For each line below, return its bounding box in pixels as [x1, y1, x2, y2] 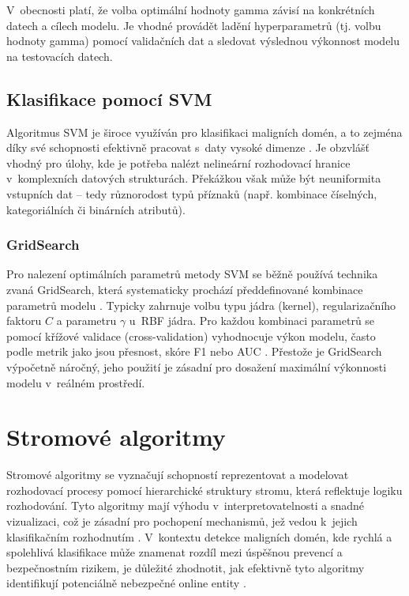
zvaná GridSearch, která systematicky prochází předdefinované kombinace [6, 281, 363, 297]
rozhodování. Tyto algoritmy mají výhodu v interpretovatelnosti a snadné [6, 497, 365, 514]
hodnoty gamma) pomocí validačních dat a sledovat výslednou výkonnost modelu [6, 32, 400, 49]
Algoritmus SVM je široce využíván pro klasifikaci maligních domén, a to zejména [6, 123, 403, 140]
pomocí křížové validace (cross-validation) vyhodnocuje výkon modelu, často [6, 327, 376, 344]
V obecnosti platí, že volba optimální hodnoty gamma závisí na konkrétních [6, 2, 375, 17]
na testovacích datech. [6, 47, 113, 64]
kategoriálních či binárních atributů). [6, 201, 186, 217]
